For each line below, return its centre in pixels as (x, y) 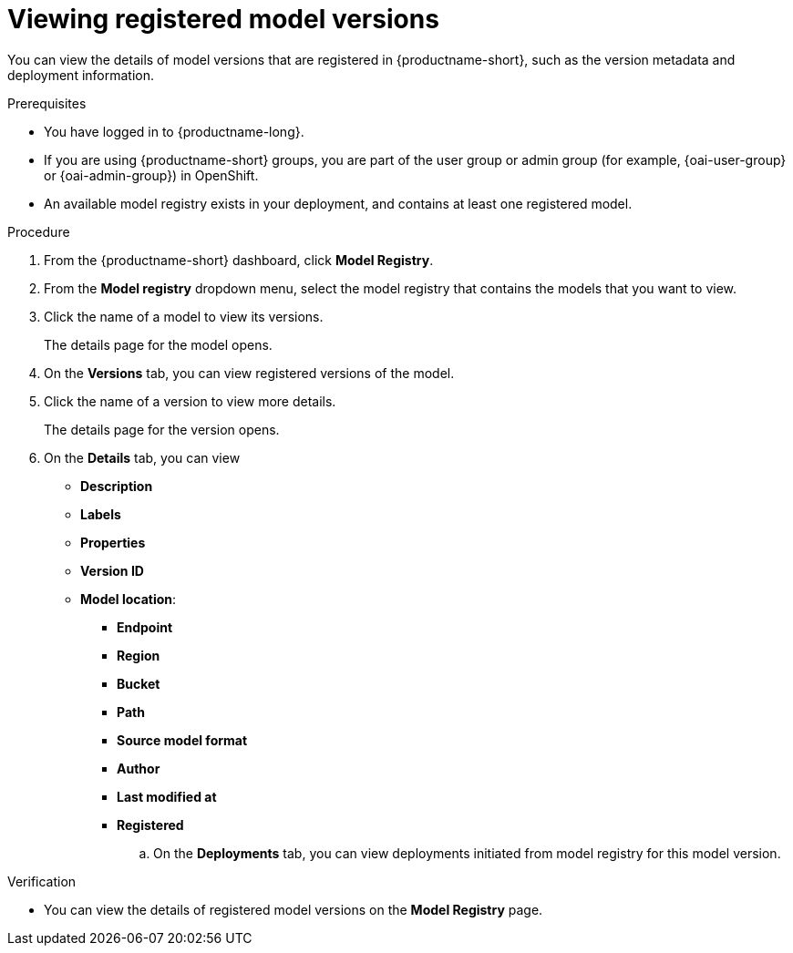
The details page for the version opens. (162, 429)
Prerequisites (47, 103)
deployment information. (81, 75)
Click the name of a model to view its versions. (184, 316)
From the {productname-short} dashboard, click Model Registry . (239, 260)
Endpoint (145, 627)
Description (117, 486)
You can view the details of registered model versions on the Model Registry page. (294, 909)
